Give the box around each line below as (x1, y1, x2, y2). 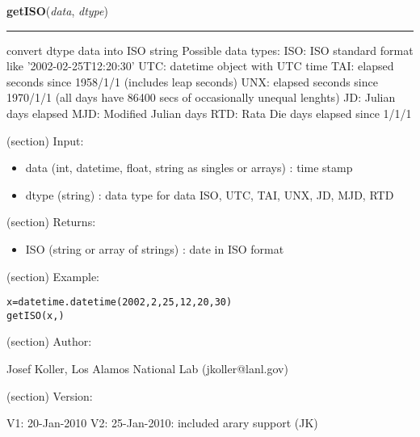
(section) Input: (6, 132, 84, 149)
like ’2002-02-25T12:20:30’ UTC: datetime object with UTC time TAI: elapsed (6, 57, 394, 74)
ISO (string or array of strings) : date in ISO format (25, 240, 284, 257)
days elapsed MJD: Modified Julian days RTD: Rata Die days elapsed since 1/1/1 (6, 104, 412, 121)
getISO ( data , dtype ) (6, 2, 108, 19)
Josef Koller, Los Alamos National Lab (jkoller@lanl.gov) (6, 360, 288, 377)
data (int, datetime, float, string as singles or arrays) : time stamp (25, 159, 353, 176)
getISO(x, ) (6, 309, 65, 321)
